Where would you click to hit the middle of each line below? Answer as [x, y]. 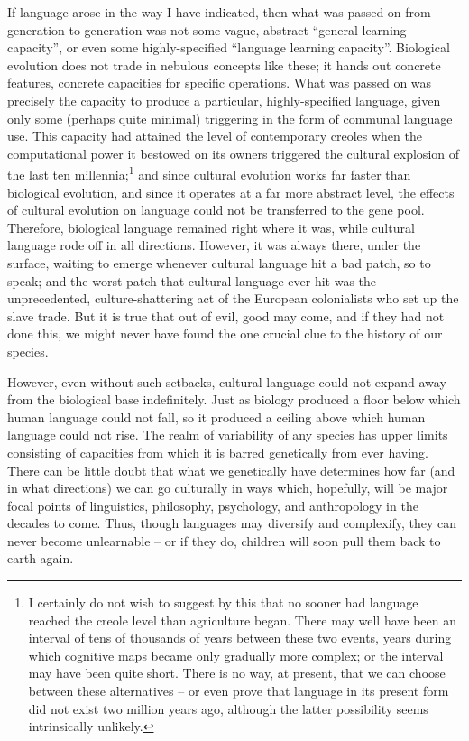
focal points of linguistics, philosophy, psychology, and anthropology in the [213, 505]
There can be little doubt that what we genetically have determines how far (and [231, 470]
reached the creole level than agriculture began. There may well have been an [243, 620]
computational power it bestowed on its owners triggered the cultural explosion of [234, 153]
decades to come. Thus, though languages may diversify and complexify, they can [232, 523]
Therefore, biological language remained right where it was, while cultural [211, 227]
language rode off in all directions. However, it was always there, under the [214, 245]
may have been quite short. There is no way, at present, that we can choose [237, 673]
